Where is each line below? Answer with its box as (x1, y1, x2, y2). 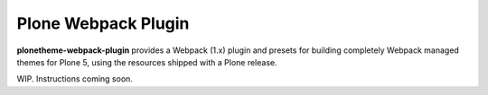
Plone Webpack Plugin (16, 13, 190, 33)
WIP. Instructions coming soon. (16, 73, 133, 84)
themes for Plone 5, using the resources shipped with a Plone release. (16, 56, 277, 67)
